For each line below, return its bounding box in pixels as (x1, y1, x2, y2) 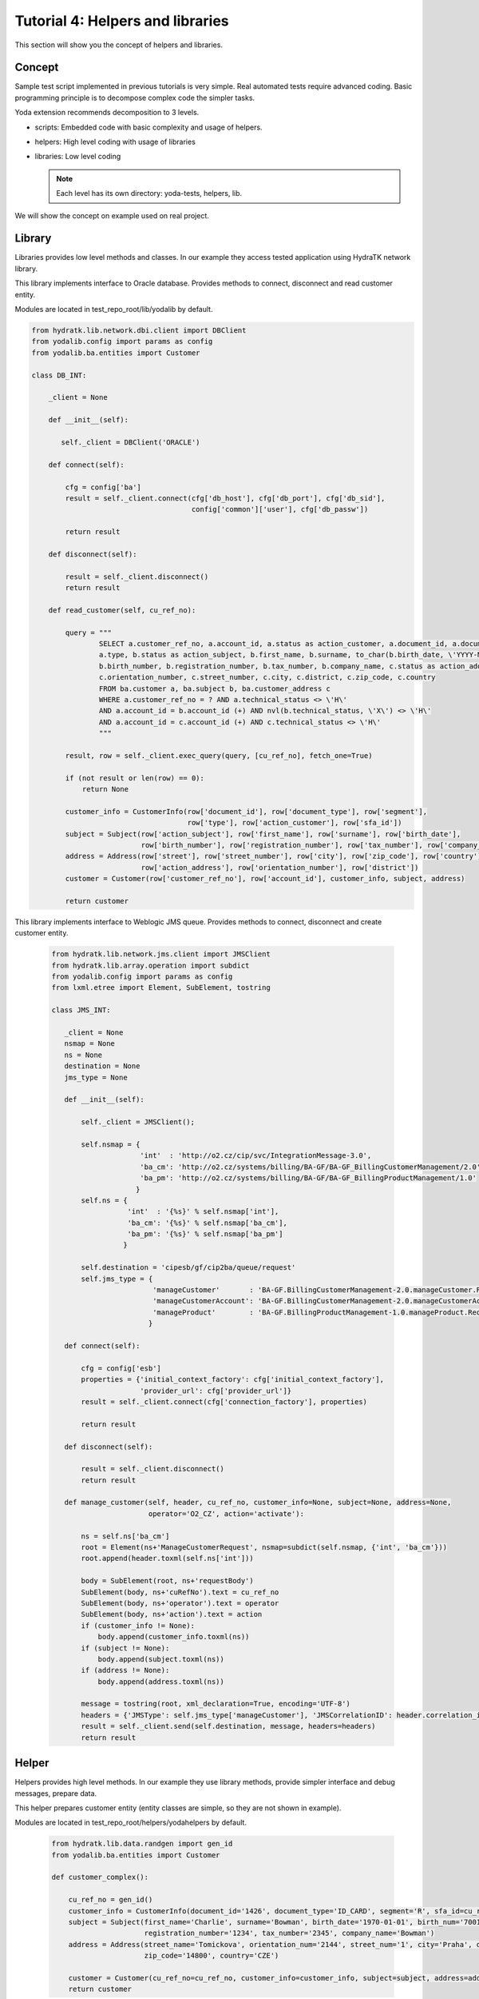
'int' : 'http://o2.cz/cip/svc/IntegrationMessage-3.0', (140, 1151, 372, 1160)
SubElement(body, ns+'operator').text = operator (81, 1598, 279, 1607)
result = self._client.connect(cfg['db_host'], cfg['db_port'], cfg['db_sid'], (65, 493, 386, 503)
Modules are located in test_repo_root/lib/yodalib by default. (14, 305, 213, 314)
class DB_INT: (31, 370, 87, 380)
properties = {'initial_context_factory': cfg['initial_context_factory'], (81, 1375, 385, 1384)
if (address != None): (81, 1666, 170, 1675)
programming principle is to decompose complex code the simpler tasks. (14, 93, 255, 102)
